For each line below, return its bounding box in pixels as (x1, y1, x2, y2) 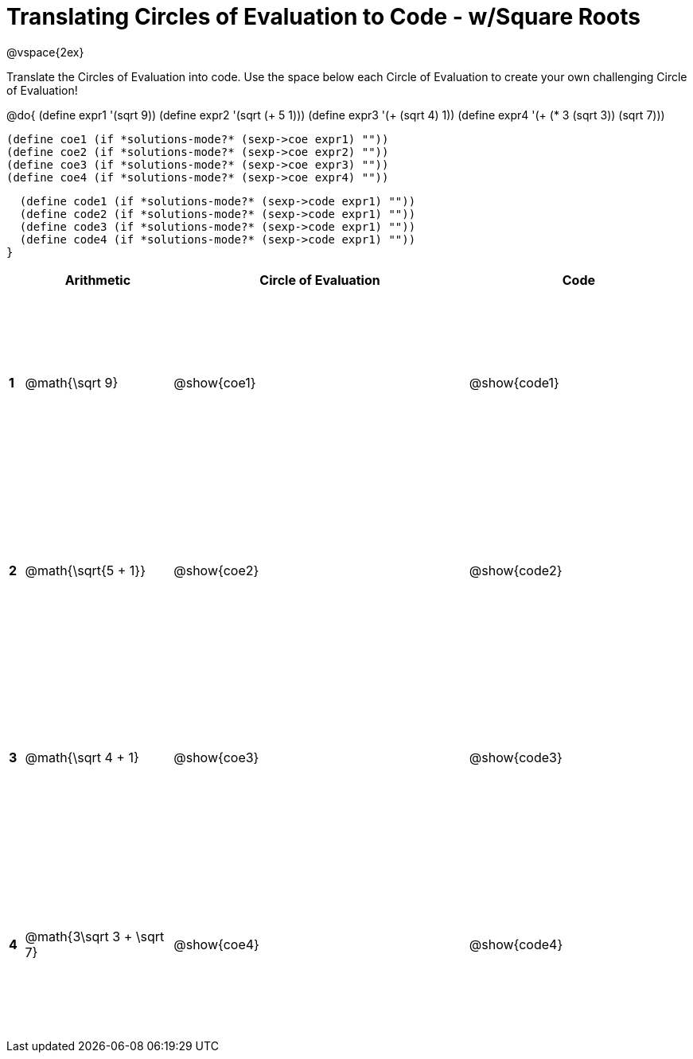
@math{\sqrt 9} (25, 375, 119, 391)
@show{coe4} (173, 936, 259, 953)
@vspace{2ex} (6, 45, 84, 59)
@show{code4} (469, 936, 563, 953)
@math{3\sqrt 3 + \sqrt (25, 929, 165, 945)
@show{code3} (469, 749, 563, 766)
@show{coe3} (173, 749, 259, 766)
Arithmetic (64, 271, 131, 288)
